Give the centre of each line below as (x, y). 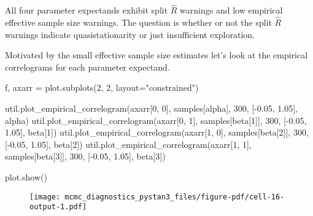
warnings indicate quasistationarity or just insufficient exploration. (130, 34)
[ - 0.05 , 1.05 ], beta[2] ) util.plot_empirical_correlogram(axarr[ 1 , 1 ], (128, 144)
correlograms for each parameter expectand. (87, 67)
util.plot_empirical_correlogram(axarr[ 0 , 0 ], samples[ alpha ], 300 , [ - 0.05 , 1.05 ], (151, 108)
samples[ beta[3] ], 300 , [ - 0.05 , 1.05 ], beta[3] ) (85, 156)
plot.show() (26, 176)
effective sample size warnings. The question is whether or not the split (138, 22)
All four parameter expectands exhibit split (87, 10)
